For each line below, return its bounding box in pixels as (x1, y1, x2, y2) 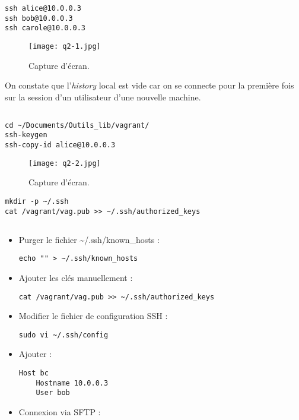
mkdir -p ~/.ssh (5, 197, 69, 206)
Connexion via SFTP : (18, 406, 101, 418)
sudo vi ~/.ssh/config (18, 330, 109, 339)
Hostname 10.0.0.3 (36, 378, 109, 387)
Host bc (18, 369, 49, 378)
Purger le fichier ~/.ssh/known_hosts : (18, 233, 160, 245)
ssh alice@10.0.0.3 (5, 4, 81, 12)
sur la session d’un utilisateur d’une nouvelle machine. (5, 90, 201, 103)
